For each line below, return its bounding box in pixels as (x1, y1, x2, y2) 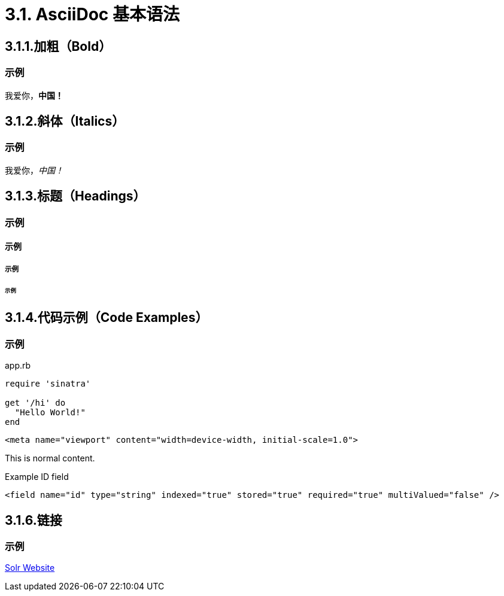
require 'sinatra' (5, 379, 91, 389)
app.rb (5, 360, 31, 371)
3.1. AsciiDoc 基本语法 (5, 4, 180, 25)
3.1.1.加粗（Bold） (5, 38, 112, 54)
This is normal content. (5, 453, 95, 464)
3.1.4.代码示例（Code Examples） (5, 310, 208, 326)
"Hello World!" (14, 408, 86, 418)
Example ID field (5, 472, 69, 482)
